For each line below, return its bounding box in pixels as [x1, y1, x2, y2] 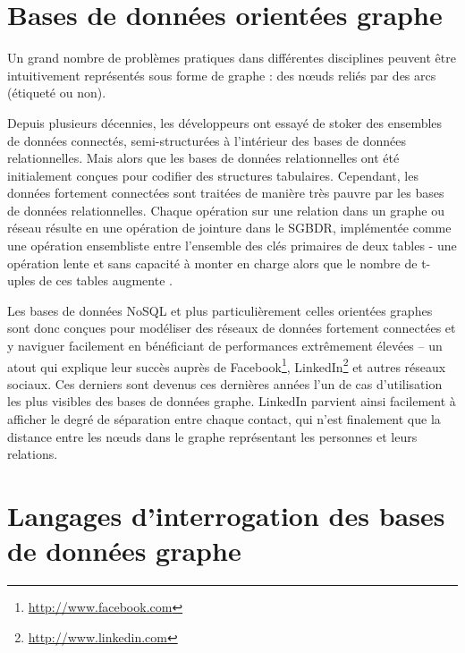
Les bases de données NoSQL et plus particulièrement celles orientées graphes [7, 301, 433, 319]
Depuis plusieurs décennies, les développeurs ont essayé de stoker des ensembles [7, 113, 443, 131]
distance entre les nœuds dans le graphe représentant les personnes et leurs [7, 427, 418, 445]
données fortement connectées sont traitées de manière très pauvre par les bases [7, 183, 444, 202]
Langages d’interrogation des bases [7, 497, 445, 534]
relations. [7, 445, 58, 463]
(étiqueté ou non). [7, 83, 106, 102]
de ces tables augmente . [38, 271, 173, 290]
